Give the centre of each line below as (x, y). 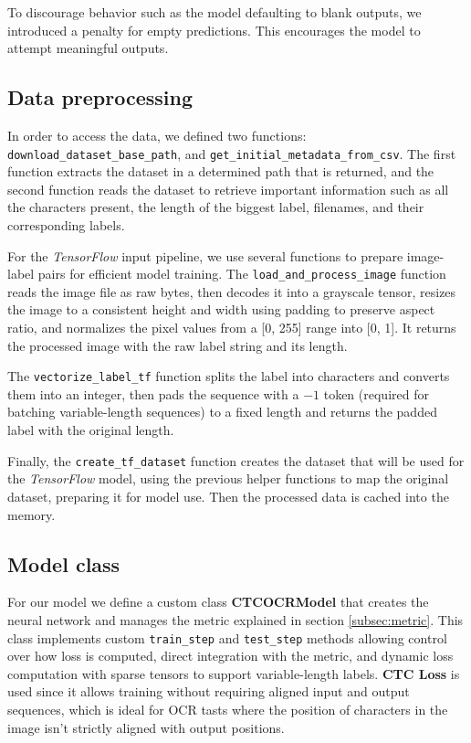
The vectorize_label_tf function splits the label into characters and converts (229, 376)
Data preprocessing (100, 97)
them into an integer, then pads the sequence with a (153, 393)
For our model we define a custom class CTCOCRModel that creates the (218, 602)
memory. (31, 514)
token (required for (376, 393)
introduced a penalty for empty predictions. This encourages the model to (214, 30)
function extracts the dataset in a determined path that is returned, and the (221, 171)
